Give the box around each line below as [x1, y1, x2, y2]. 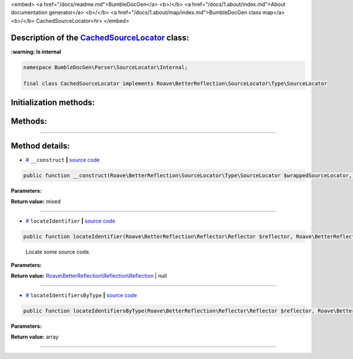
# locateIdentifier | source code [25, 217, 116, 224]
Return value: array [11, 333, 59, 341]
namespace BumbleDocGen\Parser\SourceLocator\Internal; [23, 64, 188, 71]
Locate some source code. [25, 248, 91, 255]
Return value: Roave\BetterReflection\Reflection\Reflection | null [11, 272, 167, 280]
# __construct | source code [25, 156, 100, 163]
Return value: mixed [11, 198, 61, 205]
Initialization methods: [11, 97, 95, 107]
